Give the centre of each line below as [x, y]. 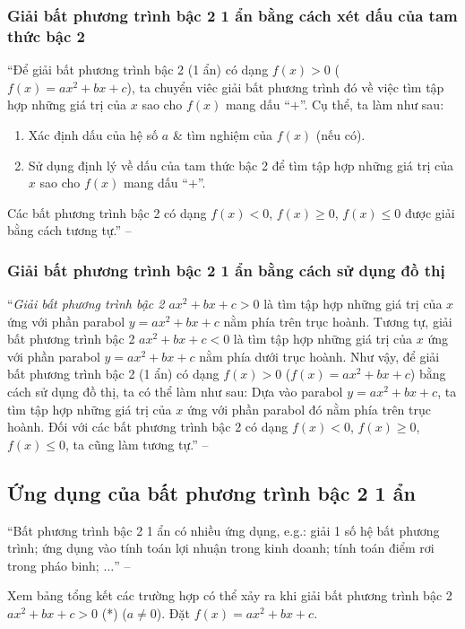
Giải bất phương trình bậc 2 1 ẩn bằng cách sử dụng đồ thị [226, 270]
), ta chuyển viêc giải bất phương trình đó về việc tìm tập [285, 87]
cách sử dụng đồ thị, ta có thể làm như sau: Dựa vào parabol [175, 392]
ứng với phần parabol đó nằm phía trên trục [309, 409]
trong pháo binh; [53, 565]
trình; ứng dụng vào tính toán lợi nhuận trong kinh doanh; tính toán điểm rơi [221, 548]
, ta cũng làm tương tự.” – [137, 444]
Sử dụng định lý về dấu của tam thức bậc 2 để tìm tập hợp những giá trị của [241, 165]
